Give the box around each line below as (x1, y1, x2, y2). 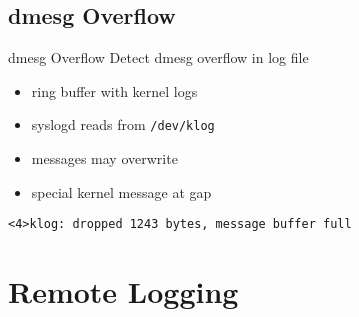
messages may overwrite (31, 148, 178, 169)
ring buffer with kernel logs (31, 80, 198, 101)
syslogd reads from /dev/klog (31, 114, 215, 135)
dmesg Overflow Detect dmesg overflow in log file (8, 47, 309, 68)
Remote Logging (8, 271, 239, 312)
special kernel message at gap (31, 181, 212, 202)
